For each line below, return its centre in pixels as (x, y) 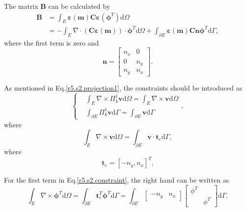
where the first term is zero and (52, 42)
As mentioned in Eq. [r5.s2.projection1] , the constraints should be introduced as (123, 87)
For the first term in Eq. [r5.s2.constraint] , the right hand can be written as (117, 180)
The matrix (21, 6)
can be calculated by (79, 6)
